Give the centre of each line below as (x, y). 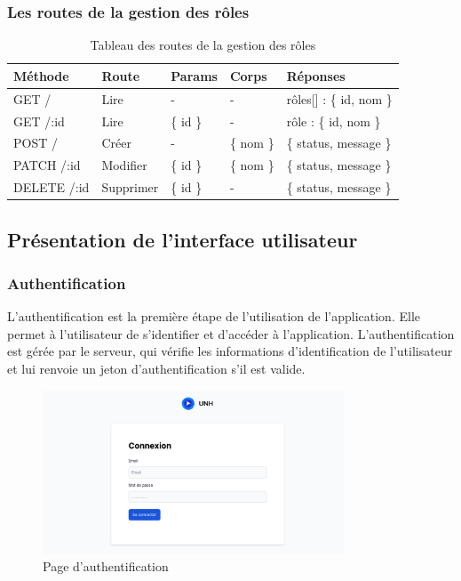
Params (194, 75)
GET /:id (39, 121)
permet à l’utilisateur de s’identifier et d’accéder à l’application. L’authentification (231, 333)
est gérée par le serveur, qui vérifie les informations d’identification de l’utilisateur (230, 351)
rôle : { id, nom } (334, 121)
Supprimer (130, 187)
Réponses (316, 75)
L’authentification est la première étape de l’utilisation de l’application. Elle (214, 316)
